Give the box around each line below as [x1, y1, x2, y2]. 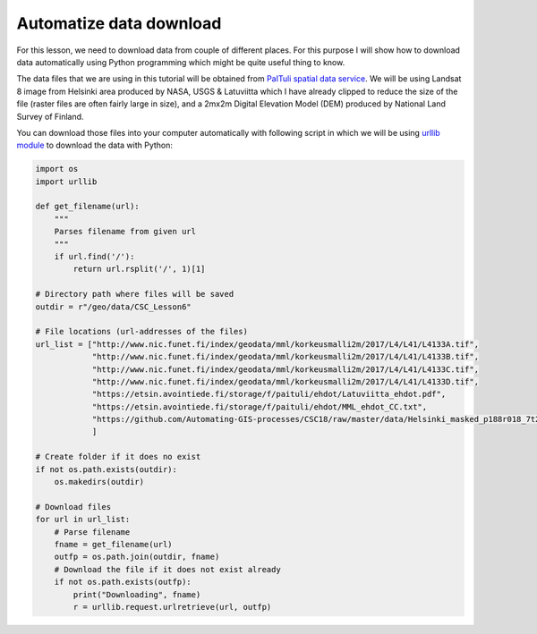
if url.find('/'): [54, 251, 135, 261]
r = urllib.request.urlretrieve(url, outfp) [72, 602, 272, 612]
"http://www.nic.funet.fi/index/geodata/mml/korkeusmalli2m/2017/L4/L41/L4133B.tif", [91, 351, 479, 362]
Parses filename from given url [54, 226, 197, 237]
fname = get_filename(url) [54, 539, 174, 549]
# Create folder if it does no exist [35, 452, 201, 462]
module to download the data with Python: [16, 139, 174, 151]
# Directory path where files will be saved [35, 289, 234, 300]
